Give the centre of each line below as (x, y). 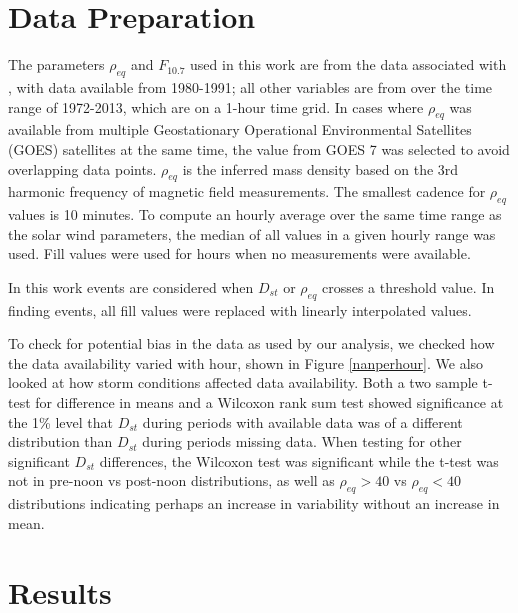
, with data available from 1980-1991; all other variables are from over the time (250, 86)
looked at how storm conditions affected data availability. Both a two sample (243, 382)
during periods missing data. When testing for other (302, 441)
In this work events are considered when (131, 286)
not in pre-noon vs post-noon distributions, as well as (171, 480)
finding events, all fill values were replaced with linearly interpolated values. (240, 309)
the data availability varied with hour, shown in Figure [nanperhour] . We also (246, 362)
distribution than (60, 441)
